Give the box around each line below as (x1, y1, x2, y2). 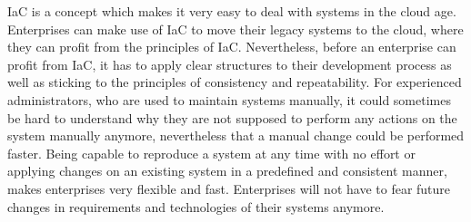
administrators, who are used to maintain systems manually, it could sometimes (7, 90, 451, 109)
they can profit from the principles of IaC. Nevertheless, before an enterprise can (7, 37, 456, 56)
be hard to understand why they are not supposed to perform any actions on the (7, 108, 457, 127)
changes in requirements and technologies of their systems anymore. (7, 197, 385, 216)
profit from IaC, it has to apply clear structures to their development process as (7, 54, 452, 73)
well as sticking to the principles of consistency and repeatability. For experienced (7, 72, 462, 92)
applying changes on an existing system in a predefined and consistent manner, (7, 161, 447, 180)
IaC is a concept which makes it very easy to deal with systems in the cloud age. (7, 2, 456, 20)
